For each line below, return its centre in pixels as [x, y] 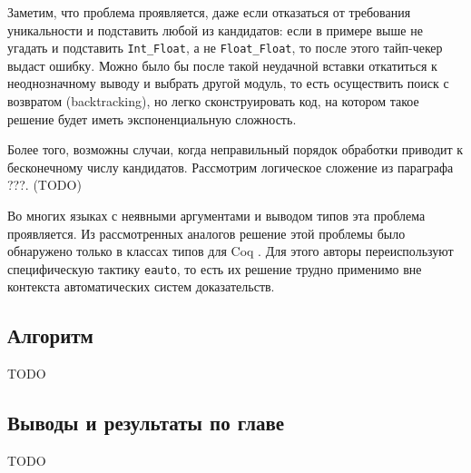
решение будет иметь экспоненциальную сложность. [152, 118]
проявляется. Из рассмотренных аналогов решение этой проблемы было [206, 233]
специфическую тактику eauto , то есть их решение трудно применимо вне [215, 268]
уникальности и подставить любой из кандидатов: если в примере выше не [215, 30]
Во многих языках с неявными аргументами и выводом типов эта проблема [216, 215]
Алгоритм [50, 335]
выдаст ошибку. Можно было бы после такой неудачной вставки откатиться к [222, 65]
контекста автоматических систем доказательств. [141, 286]
